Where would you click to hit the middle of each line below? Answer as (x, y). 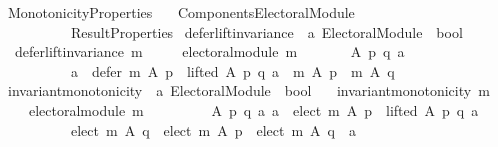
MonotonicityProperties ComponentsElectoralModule (181, 12)
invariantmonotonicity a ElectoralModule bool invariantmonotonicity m (248, 90)
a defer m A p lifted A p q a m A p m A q (232, 70)
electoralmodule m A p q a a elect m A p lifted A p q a (253, 109)
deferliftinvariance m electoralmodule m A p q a (209, 51)
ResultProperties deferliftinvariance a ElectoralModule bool (266, 31)
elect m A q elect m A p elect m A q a (213, 129)
